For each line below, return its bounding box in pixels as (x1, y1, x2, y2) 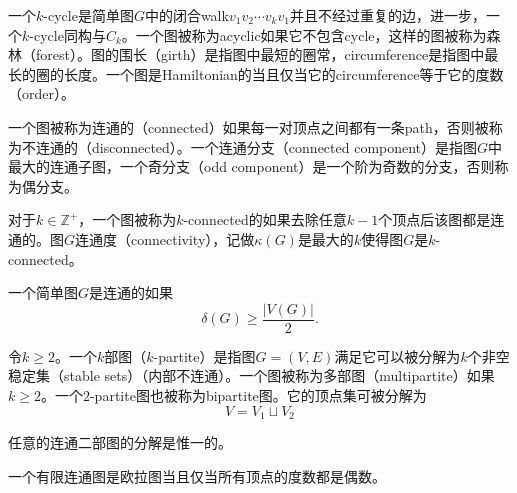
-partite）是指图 (153, 345, 256, 366)
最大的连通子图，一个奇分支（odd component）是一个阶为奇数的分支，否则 (8, 156, 495, 177)
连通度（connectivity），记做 (75, 228, 255, 249)
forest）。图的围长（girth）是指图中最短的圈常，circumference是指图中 (35, 44, 485, 65)
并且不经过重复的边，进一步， (289, 5, 486, 25)
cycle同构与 (33, 24, 106, 45)
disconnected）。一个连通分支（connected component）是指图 (91, 136, 478, 157)
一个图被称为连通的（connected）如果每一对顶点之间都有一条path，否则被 (8, 116, 489, 137)
